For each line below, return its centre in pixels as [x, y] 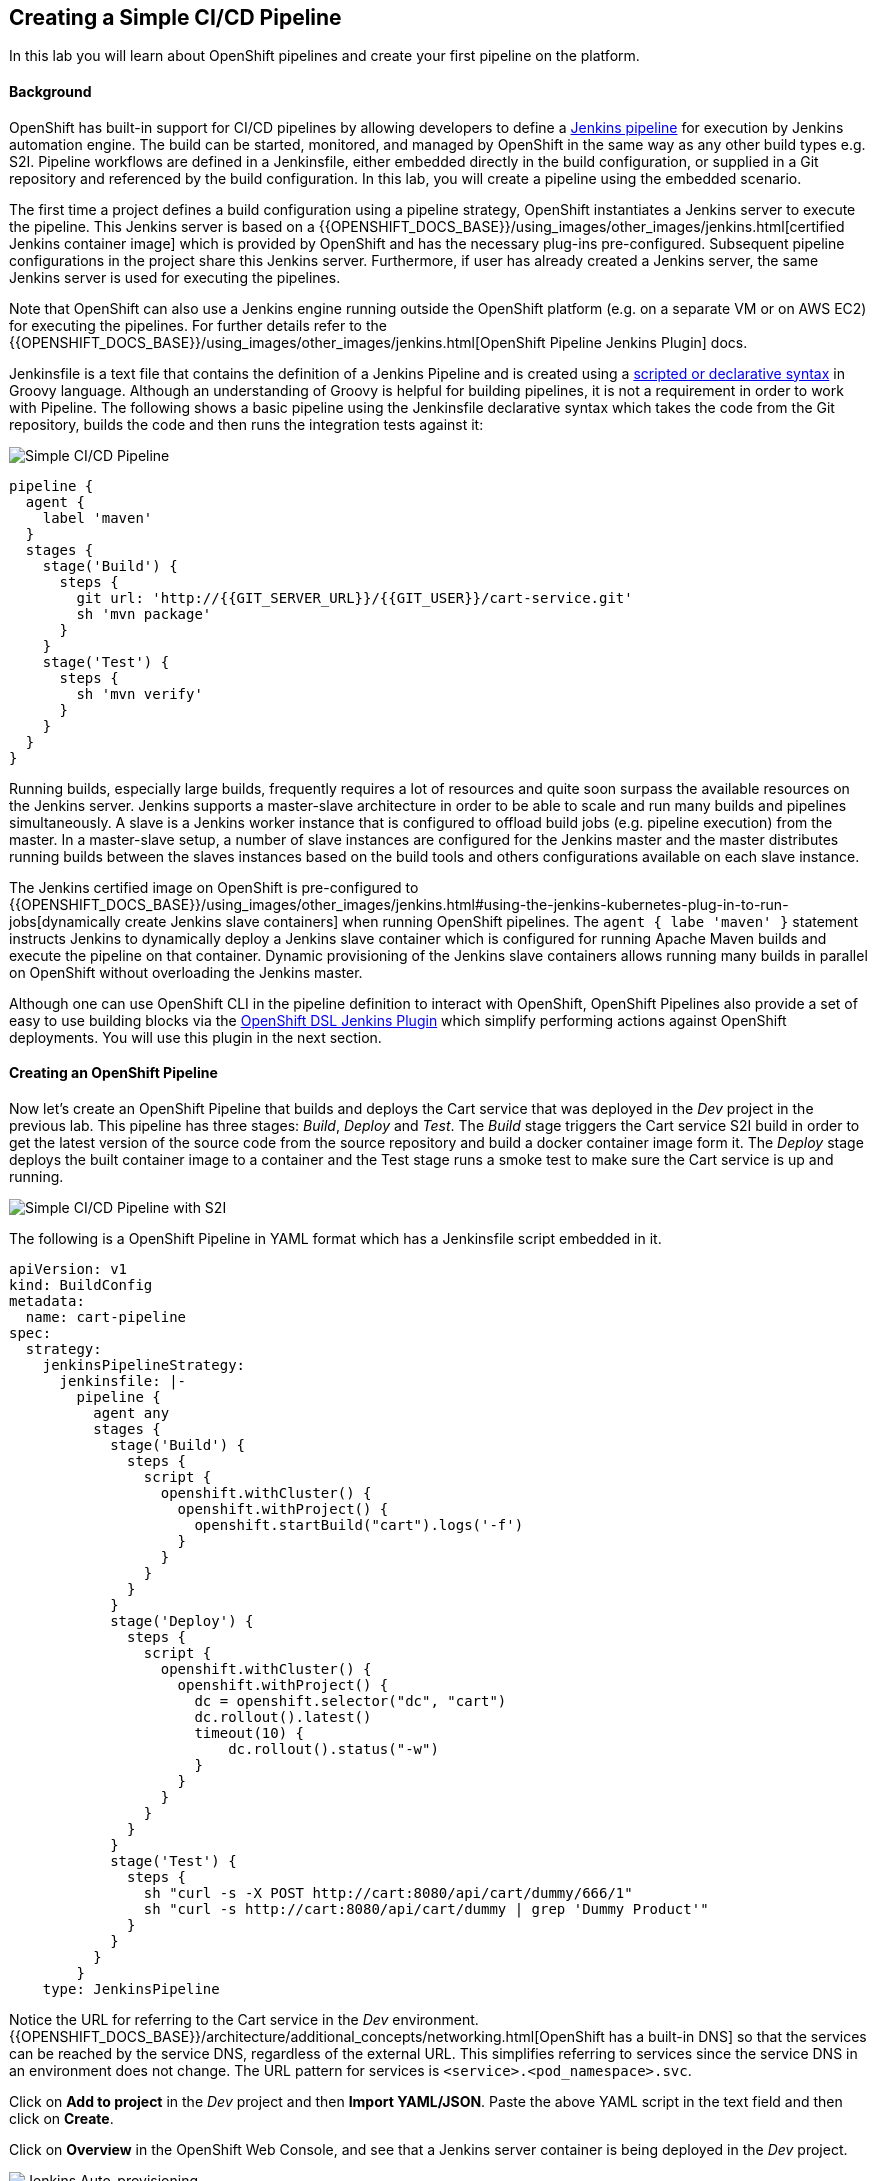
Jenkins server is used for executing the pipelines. [175, 277]
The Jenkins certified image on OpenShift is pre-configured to [214, 887]
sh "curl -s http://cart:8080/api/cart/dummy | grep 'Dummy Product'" [426, 1908]
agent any [131, 1412]
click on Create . [61, 2118]
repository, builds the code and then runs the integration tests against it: [246, 424]
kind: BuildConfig [81, 1284]
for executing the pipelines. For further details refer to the [198, 325]
